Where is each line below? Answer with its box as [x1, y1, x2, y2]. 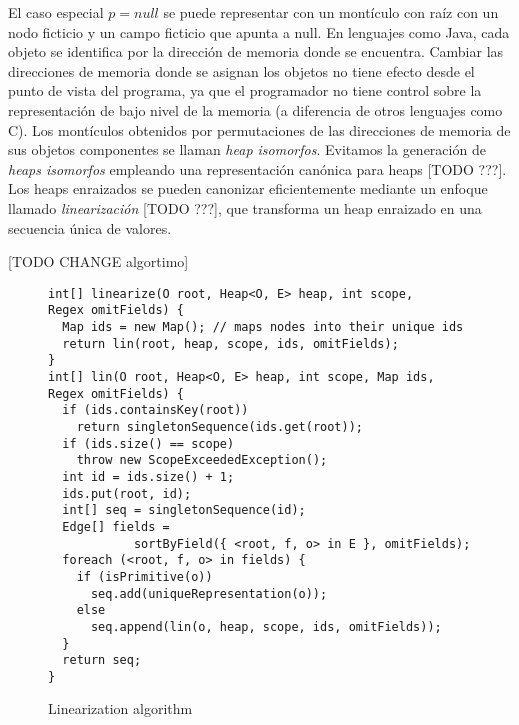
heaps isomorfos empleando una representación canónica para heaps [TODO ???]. [8, 158, 507, 179]
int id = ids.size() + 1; [62, 469, 235, 484]
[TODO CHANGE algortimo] [8, 251, 189, 272]
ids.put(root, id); [62, 486, 192, 501]
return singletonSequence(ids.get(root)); [76, 419, 363, 434]
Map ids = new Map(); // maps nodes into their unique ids [62, 320, 464, 335]
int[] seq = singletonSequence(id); [62, 503, 306, 518]
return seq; [62, 653, 142, 668]
